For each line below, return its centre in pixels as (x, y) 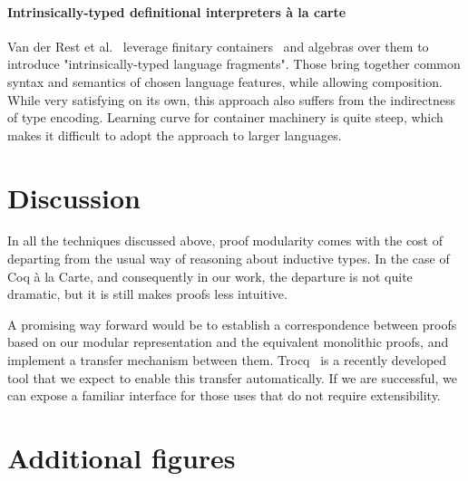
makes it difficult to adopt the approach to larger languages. (175, 135)
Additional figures (122, 458)
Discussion (74, 197)
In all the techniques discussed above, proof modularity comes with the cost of (225, 240)
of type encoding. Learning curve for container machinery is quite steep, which (225, 117)
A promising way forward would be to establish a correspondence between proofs (232, 324)
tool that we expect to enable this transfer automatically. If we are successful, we (232, 377)
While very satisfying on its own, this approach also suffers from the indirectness (231, 99)
